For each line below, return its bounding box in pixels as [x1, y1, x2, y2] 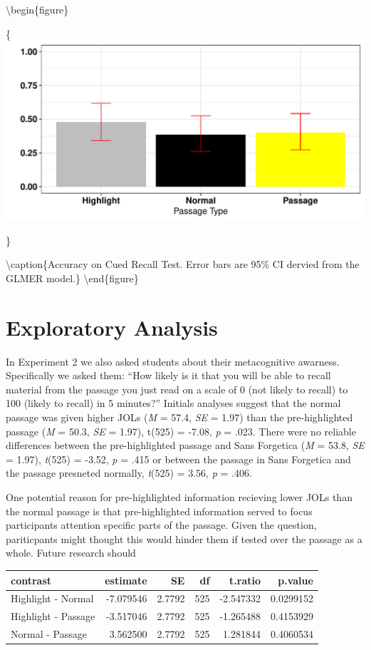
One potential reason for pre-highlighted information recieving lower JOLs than [6, 490, 352, 505]
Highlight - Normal [11, 591, 94, 606]
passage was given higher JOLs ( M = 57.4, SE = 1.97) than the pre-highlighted [6, 410, 353, 425]
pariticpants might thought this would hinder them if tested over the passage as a [6, 531, 362, 546]
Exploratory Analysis [6, 312, 218, 341]
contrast [11, 572, 52, 587]
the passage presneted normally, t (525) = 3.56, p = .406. [6, 465, 252, 480]
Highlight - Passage [11, 609, 95, 624]
